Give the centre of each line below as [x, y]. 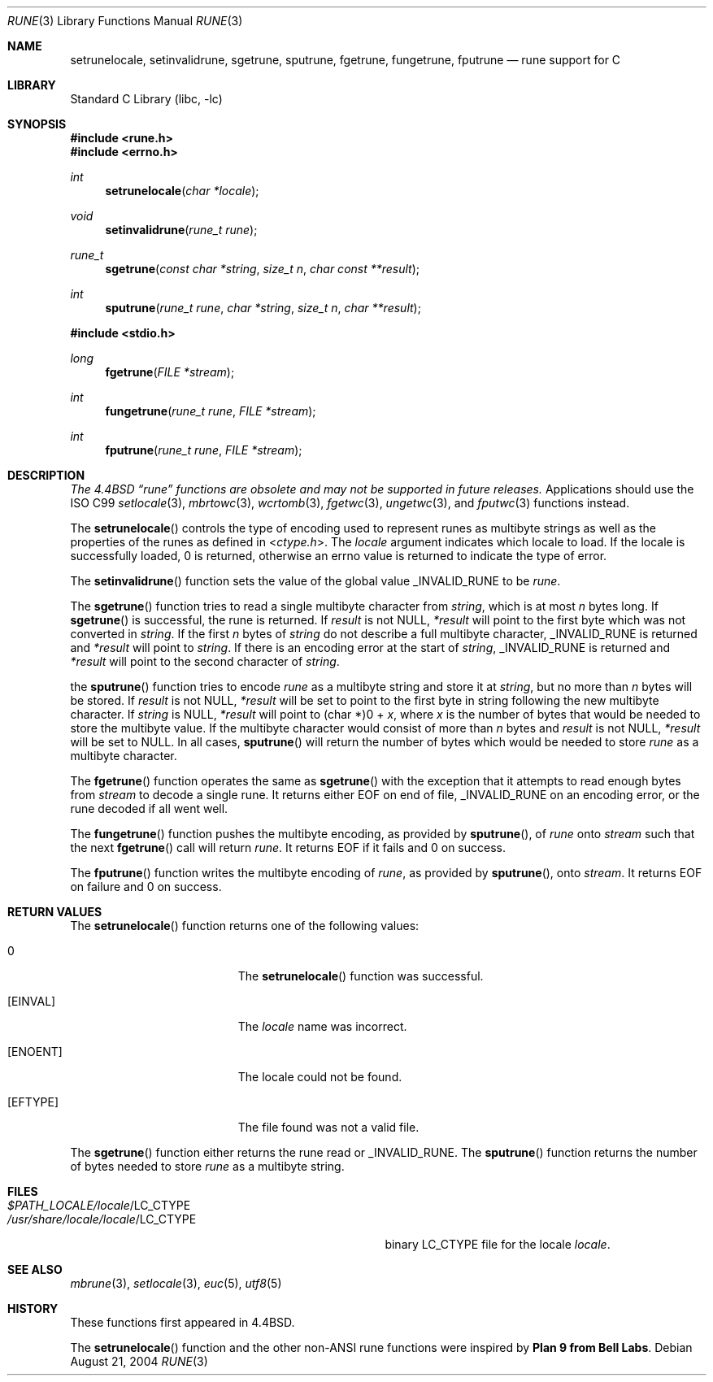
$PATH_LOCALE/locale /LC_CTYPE [99, 1205]
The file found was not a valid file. [328, 1127]
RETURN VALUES [55, 912]
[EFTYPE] [33, 1102]
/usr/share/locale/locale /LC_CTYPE [102, 1219]
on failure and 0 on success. [146, 887]
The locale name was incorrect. [322, 1026]
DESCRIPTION [46, 475]
